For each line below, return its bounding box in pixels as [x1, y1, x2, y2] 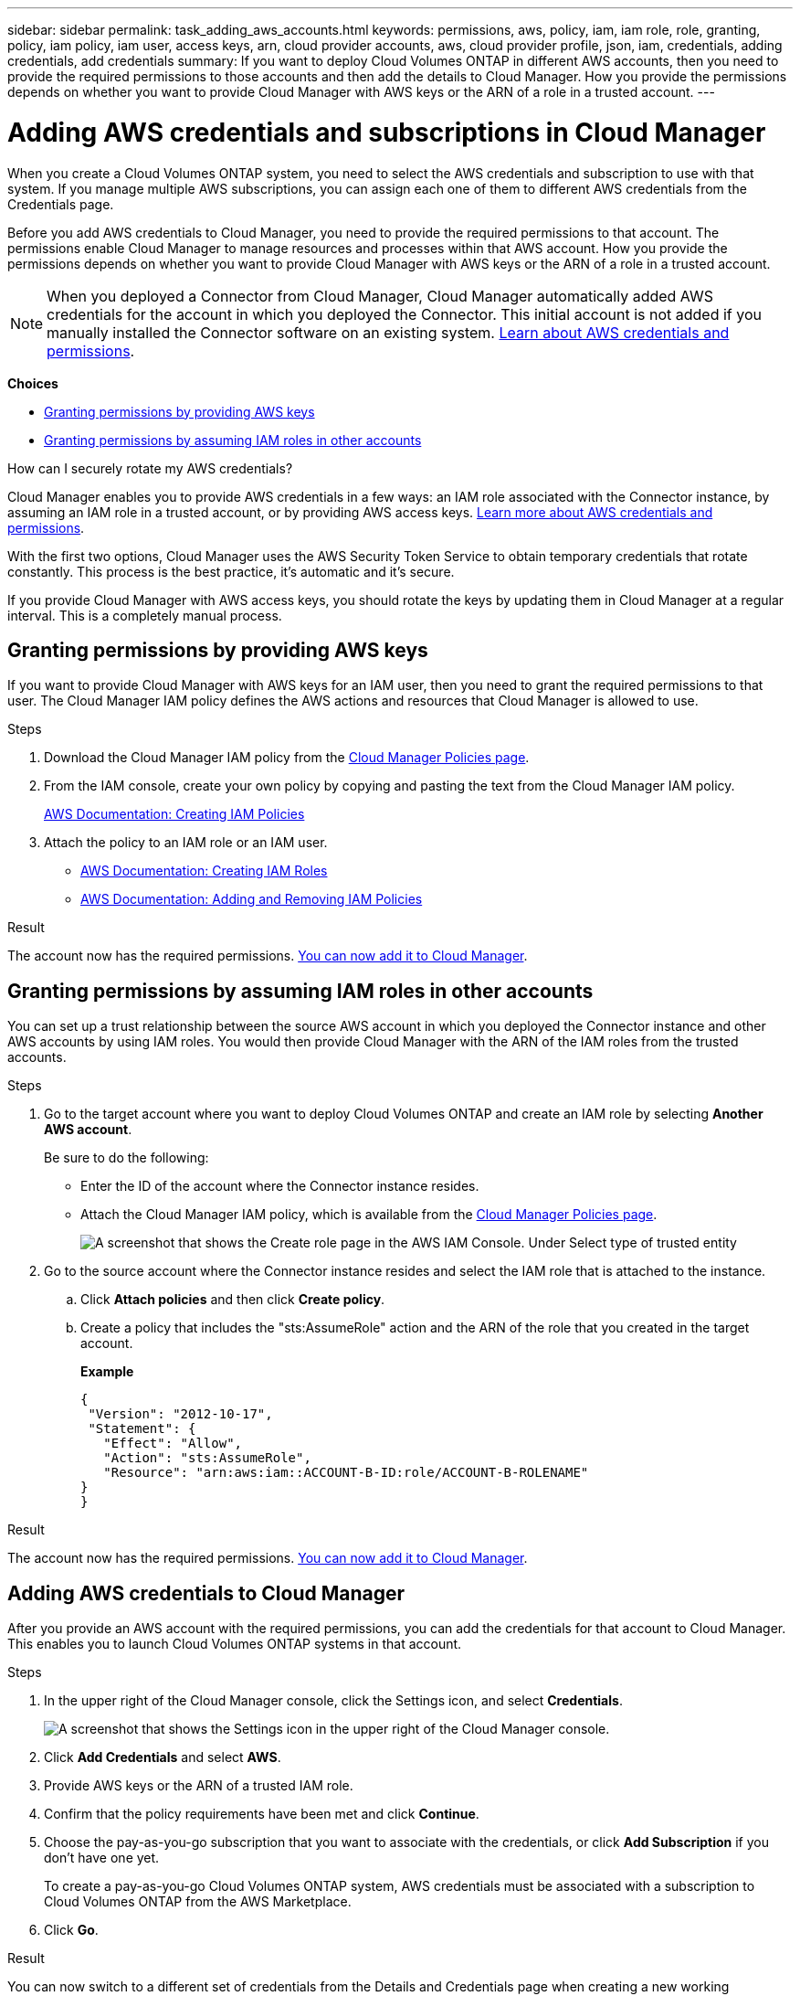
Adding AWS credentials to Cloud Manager [7, 1581, 405, 1605]
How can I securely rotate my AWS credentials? [7, 460, 293, 476]
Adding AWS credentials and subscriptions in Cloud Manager [7, 116, 766, 148]
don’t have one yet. [44, 1850, 160, 1866]
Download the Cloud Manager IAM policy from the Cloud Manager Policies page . [44, 749, 530, 766]
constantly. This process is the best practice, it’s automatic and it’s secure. [7, 563, 455, 579]
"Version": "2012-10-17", [88, 1407, 273, 1422]
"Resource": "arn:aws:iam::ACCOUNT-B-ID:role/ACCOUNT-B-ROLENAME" [103, 1465, 589, 1481]
